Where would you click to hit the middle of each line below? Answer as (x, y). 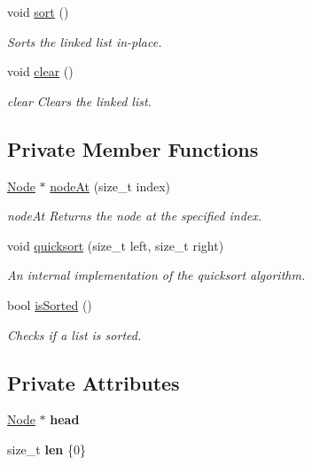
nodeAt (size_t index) (110, 186)
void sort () (38, 12)
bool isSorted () (50, 304)
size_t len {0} (47, 449)
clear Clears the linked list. (79, 101)
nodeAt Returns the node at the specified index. (135, 216)
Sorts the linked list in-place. (85, 41)
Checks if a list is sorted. (74, 334)
